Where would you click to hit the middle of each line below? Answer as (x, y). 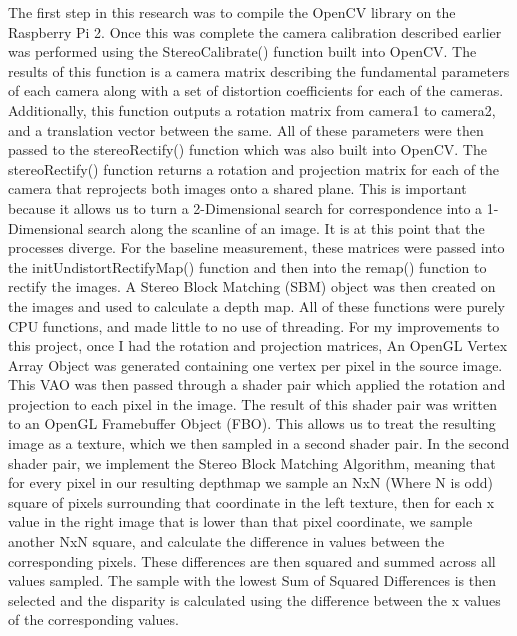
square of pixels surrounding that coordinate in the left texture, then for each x (251, 501)
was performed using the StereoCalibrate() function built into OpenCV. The (242, 51)
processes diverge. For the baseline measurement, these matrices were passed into (256, 247)
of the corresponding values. (93, 619)
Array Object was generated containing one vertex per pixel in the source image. (255, 364)
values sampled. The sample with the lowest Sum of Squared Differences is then (252, 580)
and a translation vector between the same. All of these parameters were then (246, 129)
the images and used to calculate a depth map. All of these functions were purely (256, 305)
